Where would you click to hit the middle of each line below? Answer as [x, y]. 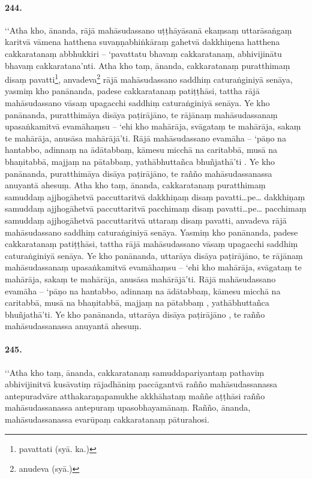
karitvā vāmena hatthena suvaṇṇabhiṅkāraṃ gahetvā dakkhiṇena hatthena [142, 42]
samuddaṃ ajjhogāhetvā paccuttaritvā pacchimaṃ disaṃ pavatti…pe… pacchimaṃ [156, 208]
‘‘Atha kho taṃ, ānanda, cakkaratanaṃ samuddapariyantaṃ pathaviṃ [135, 372]
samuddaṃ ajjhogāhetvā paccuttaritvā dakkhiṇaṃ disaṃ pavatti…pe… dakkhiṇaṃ [155, 196]
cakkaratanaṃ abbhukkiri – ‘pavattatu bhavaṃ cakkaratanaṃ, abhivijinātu [143, 53]
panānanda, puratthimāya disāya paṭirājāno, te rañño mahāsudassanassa [139, 173]
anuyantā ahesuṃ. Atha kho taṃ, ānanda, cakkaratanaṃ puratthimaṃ [135, 185]
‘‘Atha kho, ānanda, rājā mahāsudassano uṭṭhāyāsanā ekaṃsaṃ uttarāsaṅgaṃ [148, 30]
